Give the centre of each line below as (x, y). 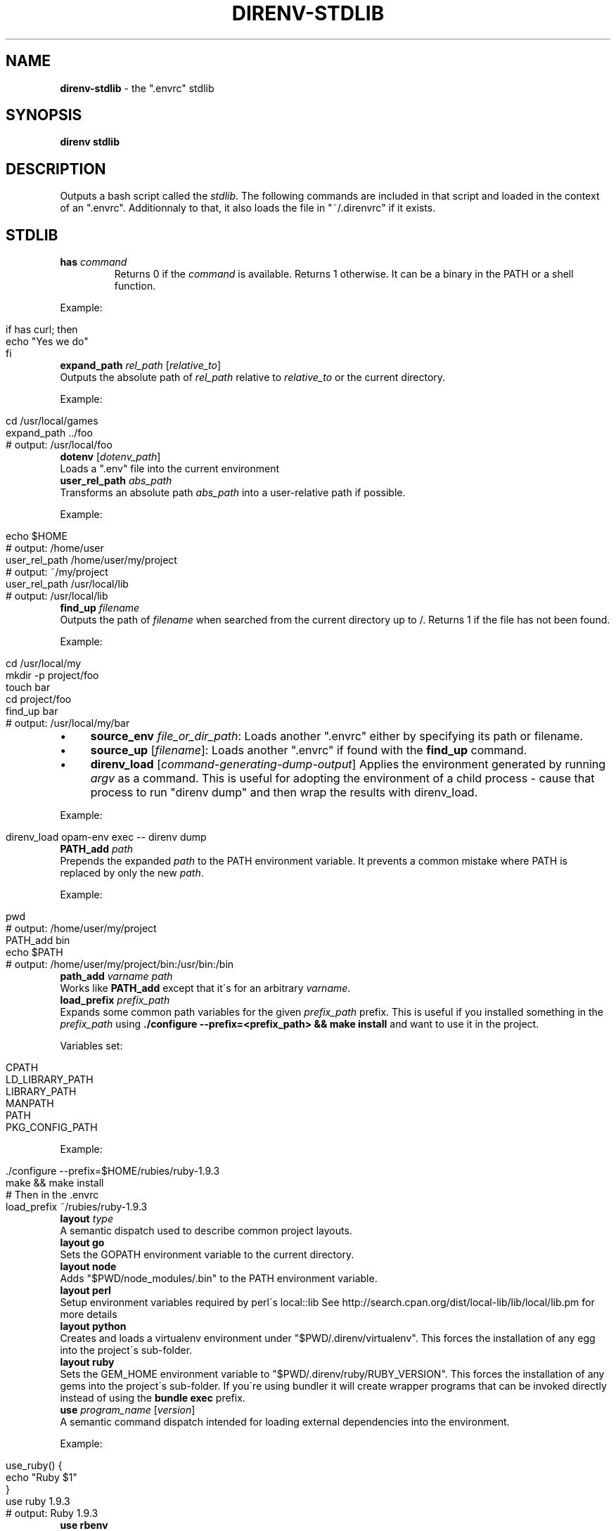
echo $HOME (37, 536)
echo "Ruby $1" (41, 1478)
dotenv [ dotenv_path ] (110, 457)
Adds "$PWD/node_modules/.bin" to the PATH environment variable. (219, 1279)
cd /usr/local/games (52, 421)
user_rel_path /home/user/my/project (91, 560)
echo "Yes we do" (47, 342)
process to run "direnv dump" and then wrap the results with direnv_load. (284, 793)
